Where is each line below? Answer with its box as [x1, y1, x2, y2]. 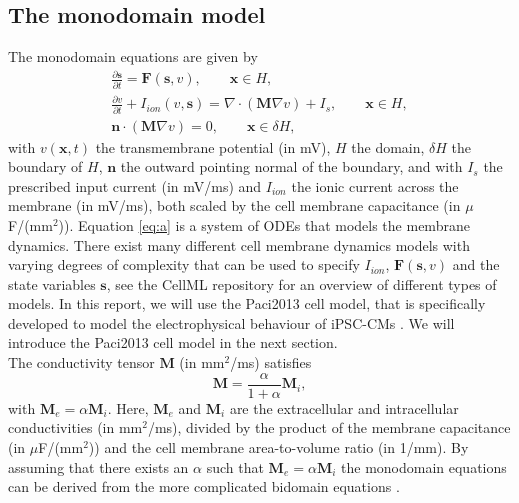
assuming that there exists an [8, 456, 189, 477]
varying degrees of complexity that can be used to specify [8, 254, 360, 275]
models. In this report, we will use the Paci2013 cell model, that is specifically [8, 293, 486, 314]
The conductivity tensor [8, 352, 155, 373]
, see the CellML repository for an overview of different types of [106, 273, 497, 294]
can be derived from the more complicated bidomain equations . [8, 476, 400, 497]
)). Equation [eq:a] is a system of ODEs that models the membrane [58, 214, 470, 235]
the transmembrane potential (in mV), [95, 136, 331, 157]
